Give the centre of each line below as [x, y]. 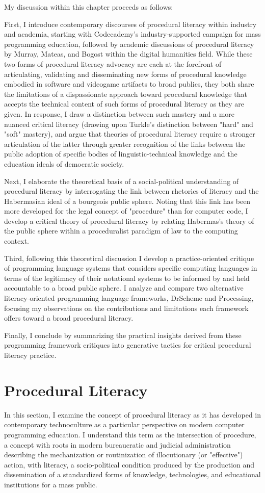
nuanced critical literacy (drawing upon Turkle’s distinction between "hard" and [129, 124]
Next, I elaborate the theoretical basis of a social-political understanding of [122, 181]
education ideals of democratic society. [64, 163]
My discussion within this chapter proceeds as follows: [89, 7]
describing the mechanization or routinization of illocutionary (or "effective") [124, 455]
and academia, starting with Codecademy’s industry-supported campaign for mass [132, 34]
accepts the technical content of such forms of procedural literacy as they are [124, 104]
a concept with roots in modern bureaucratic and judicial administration [117, 444]
